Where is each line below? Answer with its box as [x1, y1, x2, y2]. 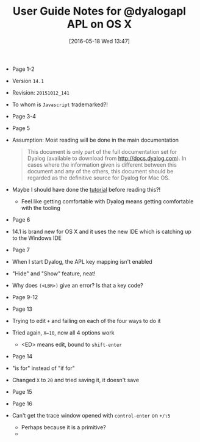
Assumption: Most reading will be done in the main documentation [12, 136, 179, 143]
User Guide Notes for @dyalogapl [12, 4, 187, 18]
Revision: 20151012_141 [12, 89, 70, 96]
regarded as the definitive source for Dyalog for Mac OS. [27, 174, 170, 181]
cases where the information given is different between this [27, 161, 177, 168]
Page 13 [12, 305, 32, 313]
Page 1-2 [12, 65, 35, 73]
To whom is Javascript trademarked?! [12, 101, 109, 108]
